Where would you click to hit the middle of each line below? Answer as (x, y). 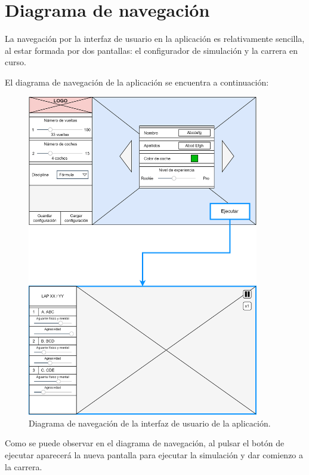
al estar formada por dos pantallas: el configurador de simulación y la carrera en (152, 50)
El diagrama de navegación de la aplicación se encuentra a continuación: (137, 82)
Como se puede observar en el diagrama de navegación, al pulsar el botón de (145, 443)
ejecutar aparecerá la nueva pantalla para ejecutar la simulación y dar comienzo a (154, 454)
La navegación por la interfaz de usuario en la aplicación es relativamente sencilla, (155, 39)
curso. (16, 62)
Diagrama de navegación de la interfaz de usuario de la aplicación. (150, 423)
